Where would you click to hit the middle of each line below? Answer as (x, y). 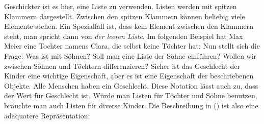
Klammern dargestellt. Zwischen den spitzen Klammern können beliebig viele (125, 16)
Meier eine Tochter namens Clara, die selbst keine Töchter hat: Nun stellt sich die (132, 46)
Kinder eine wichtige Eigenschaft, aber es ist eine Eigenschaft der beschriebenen (129, 76)
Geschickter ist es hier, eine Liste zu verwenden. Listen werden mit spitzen (121, 6)
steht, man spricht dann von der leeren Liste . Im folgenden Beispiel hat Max (124, 36)
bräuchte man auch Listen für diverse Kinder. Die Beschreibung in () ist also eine (131, 105)
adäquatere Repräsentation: (47, 115)
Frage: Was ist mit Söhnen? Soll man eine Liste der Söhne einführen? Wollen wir (130, 55)
